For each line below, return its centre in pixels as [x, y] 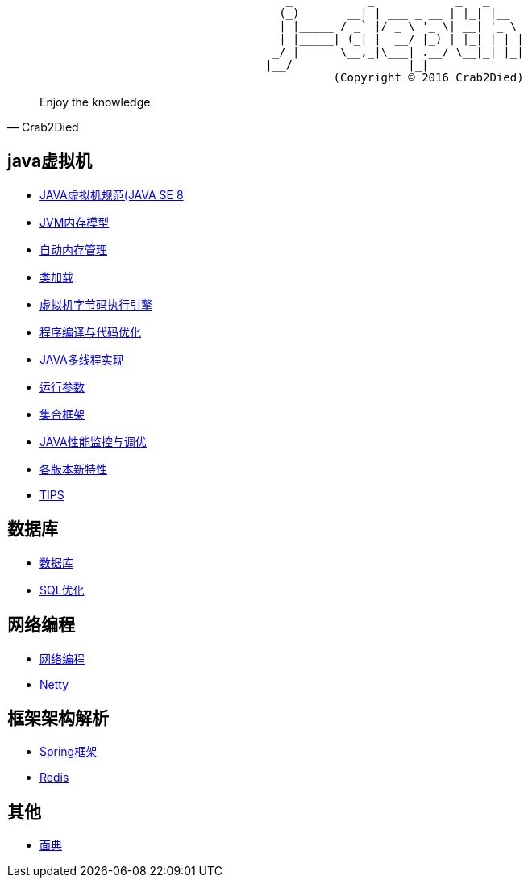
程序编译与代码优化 [90, 331]
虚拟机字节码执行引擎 [96, 304]
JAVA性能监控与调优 [93, 441]
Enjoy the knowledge [95, 102]
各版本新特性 [73, 469]
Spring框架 [69, 752]
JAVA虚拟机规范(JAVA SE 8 [112, 194]
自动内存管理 [73, 249]
